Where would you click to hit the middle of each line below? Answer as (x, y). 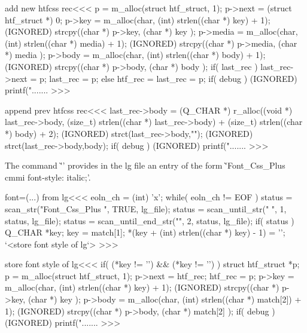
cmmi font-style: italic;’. (48, 177)
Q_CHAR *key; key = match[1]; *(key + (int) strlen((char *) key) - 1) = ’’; (145, 232)
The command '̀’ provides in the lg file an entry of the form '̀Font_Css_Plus (145, 165)
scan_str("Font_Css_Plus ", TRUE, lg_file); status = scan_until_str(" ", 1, (146, 208)
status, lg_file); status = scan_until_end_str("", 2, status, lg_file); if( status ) (150, 220)
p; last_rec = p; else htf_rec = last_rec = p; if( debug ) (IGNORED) (168, 78)
